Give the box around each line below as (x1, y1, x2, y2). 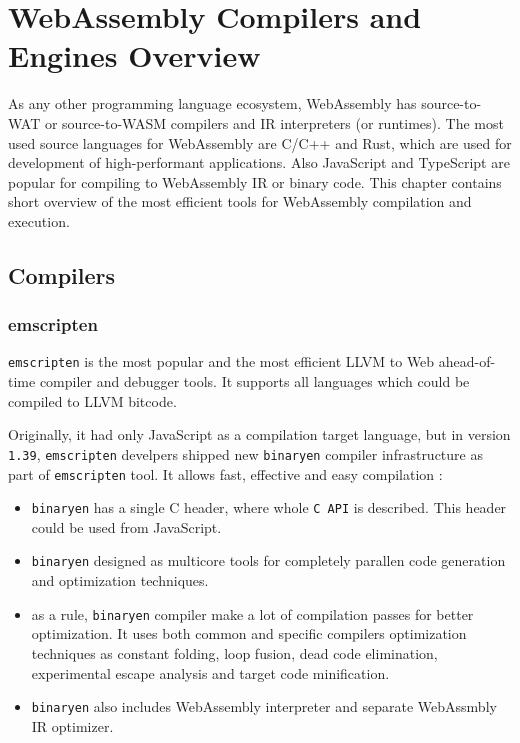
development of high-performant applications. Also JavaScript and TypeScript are (8, 152, 510, 173)
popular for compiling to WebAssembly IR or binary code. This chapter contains (8, 171, 502, 192)
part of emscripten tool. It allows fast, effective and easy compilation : (8, 463, 443, 484)
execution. (8, 210, 70, 231)
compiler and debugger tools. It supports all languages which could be (39, 371, 470, 392)
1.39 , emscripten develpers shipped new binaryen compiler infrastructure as (8, 443, 483, 464)
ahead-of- (438, 351, 496, 372)
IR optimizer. (31, 715, 114, 736)
